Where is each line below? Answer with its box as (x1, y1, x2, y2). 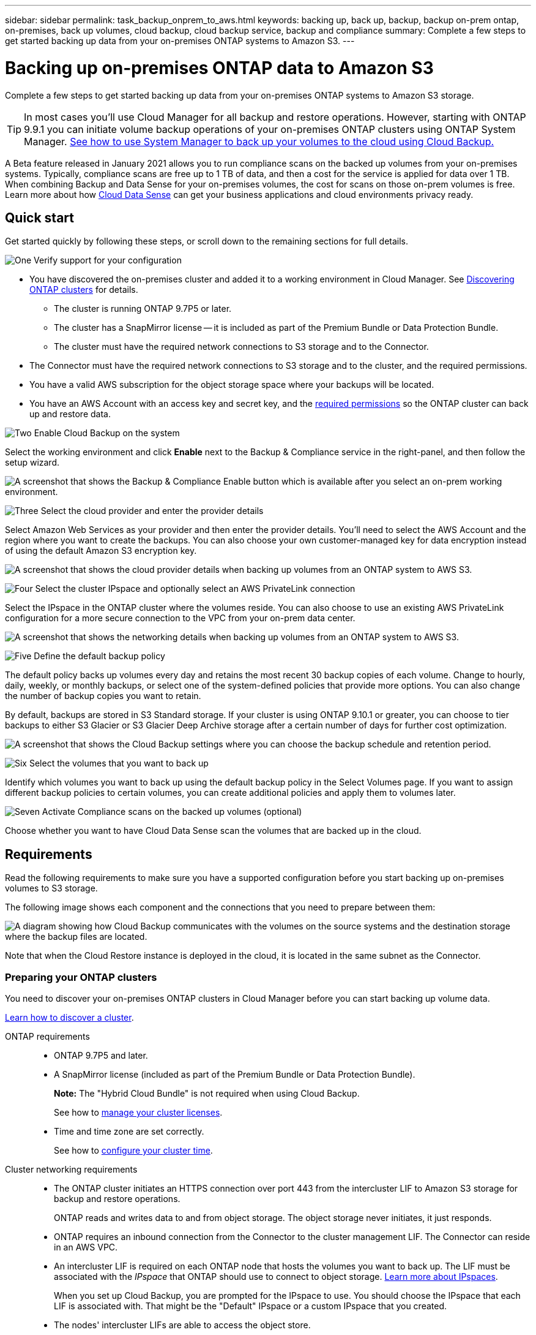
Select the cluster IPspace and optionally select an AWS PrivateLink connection (35, 583, 355, 594)
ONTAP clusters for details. (29, 284, 138, 295)
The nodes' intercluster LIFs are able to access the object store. (54, 1319, 311, 1330)
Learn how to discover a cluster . (5, 1012, 134, 1023)
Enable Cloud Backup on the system (34, 428, 180, 439)
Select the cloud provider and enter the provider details (40, 505, 264, 516)
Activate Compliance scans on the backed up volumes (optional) (42, 806, 302, 817)
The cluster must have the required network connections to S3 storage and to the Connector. (54, 341, 429, 352)
